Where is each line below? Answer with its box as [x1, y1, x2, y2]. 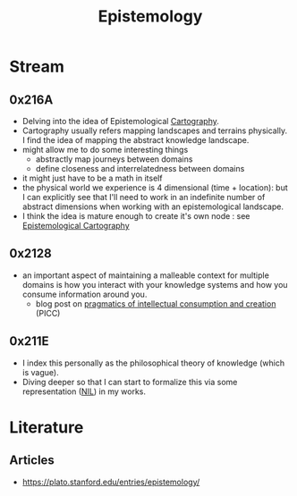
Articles [9, 453, 55, 468]
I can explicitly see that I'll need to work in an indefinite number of [21, 192, 266, 202]
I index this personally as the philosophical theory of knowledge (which [21, 357, 284, 368]
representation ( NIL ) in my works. [21, 386, 146, 397]
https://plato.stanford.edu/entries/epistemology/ [21, 476, 200, 487]
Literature [9, 417, 84, 437]
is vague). [21, 366, 60, 377]
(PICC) [35, 307, 61, 318]
